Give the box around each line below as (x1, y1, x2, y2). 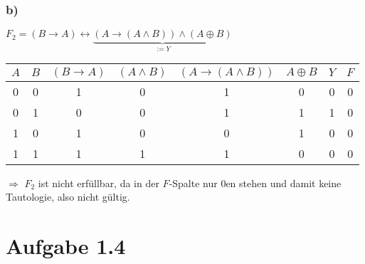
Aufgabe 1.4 (6, 231, 126, 260)
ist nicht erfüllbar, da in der (38, 175, 159, 190)
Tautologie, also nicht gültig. (6, 189, 130, 204)
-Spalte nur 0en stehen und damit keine (169, 175, 342, 190)
